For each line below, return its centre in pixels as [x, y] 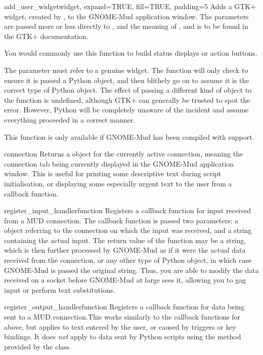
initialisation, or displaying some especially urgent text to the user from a [118, 183]
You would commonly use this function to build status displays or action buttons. [131, 53]
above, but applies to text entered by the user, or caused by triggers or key [120, 326]
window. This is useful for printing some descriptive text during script [113, 173]
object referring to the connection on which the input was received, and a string [128, 230]
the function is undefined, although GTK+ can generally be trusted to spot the [127, 100]
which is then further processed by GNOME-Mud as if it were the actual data [125, 250]
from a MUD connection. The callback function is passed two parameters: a [121, 220]
